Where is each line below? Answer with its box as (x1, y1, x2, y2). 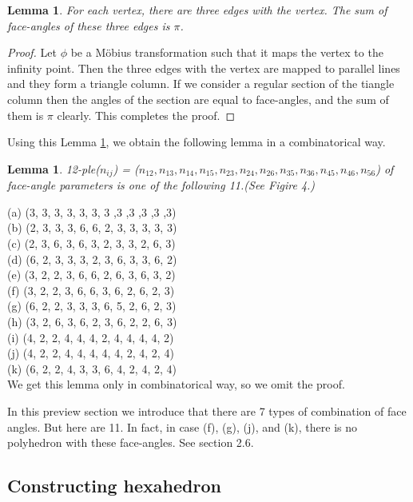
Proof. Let (7, 44, 57, 61)
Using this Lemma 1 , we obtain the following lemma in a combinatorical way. (7, 133, 386, 150)
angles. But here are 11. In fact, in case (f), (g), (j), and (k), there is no (7, 418, 358, 435)
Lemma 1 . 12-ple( (7, 160, 100, 177)
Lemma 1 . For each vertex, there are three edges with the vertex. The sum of (7, 2, 387, 18)
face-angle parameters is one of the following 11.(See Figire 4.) (7, 177, 316, 193)
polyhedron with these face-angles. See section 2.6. (7, 434, 254, 451)
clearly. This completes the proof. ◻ (57, 106, 236, 123)
